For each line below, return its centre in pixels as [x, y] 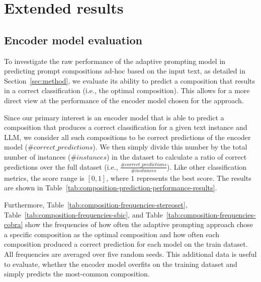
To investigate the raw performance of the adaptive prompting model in [115, 61]
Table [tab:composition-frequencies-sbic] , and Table [83, 214]
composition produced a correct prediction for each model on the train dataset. [126, 244]
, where [117, 178]
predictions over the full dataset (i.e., [61, 166]
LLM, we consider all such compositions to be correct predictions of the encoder [127, 137]
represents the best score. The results [194, 178]
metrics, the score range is [44, 178]
